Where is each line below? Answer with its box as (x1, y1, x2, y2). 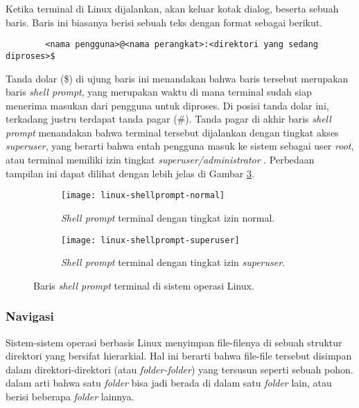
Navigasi (6, 308, 54, 325)
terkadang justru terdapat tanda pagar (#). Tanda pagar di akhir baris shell (6, 112, 331, 126)
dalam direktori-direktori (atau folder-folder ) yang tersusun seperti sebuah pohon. (6, 362, 353, 376)
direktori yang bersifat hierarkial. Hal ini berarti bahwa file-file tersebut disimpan (6, 348, 352, 363)
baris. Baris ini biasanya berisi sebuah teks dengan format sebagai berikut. (6, 15, 323, 29)
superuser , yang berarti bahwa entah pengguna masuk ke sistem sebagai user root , (6, 139, 354, 153)
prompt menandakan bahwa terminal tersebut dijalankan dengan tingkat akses (6, 125, 339, 139)
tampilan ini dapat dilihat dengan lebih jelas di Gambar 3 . (6, 166, 254, 180)
